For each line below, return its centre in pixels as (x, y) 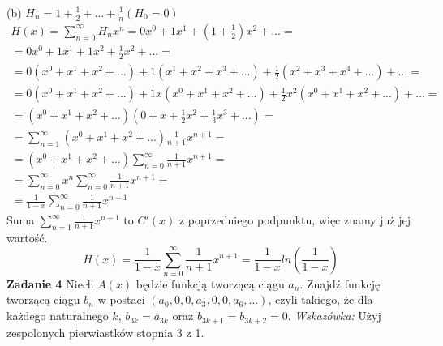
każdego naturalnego (58, 316)
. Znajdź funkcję (340, 283)
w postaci (121, 299)
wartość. (27, 237)
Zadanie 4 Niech (50, 283)
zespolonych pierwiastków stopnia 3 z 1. (105, 332)
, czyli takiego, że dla (320, 299)
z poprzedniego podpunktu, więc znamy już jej (295, 220)
